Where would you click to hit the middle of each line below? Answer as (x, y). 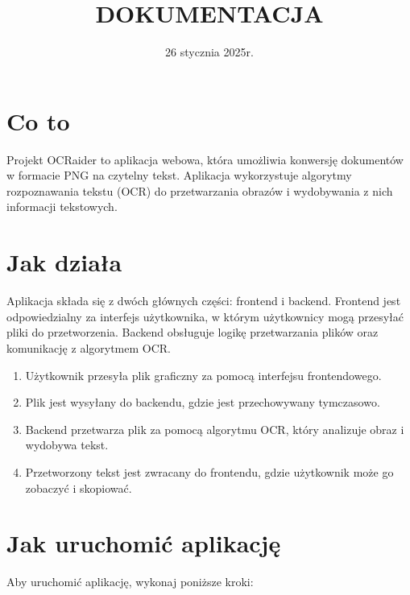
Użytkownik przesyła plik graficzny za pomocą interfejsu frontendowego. (203, 375)
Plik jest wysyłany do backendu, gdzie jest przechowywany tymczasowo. (203, 402)
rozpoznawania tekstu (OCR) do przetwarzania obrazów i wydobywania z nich (200, 190)
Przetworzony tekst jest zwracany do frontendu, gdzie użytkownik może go (209, 471)
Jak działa (64, 262)
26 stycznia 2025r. (209, 52)
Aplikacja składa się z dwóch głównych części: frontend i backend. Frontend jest (204, 301)
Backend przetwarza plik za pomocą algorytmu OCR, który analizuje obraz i (215, 429)
